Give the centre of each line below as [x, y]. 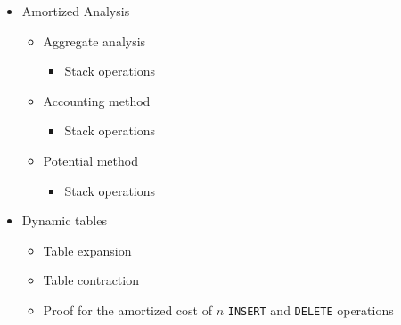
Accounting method [97, 100]
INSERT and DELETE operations [311, 309]
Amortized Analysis [76, 11]
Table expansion [87, 250]
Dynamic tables [64, 220]
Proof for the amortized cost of [127, 309]
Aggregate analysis [94, 41]
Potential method [90, 160]
